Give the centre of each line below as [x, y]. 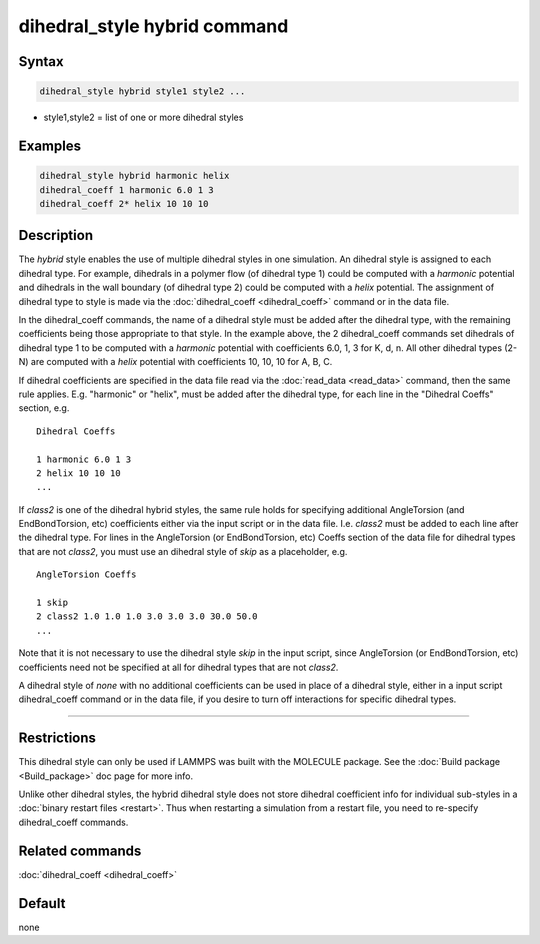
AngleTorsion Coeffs [86, 574]
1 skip [52, 603]
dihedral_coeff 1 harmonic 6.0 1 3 [126, 189]
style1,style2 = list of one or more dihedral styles [143, 117]
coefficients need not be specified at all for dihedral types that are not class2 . [178, 667]
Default [42, 903]
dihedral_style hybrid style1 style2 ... [142, 91]
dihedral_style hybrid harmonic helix [134, 176]
